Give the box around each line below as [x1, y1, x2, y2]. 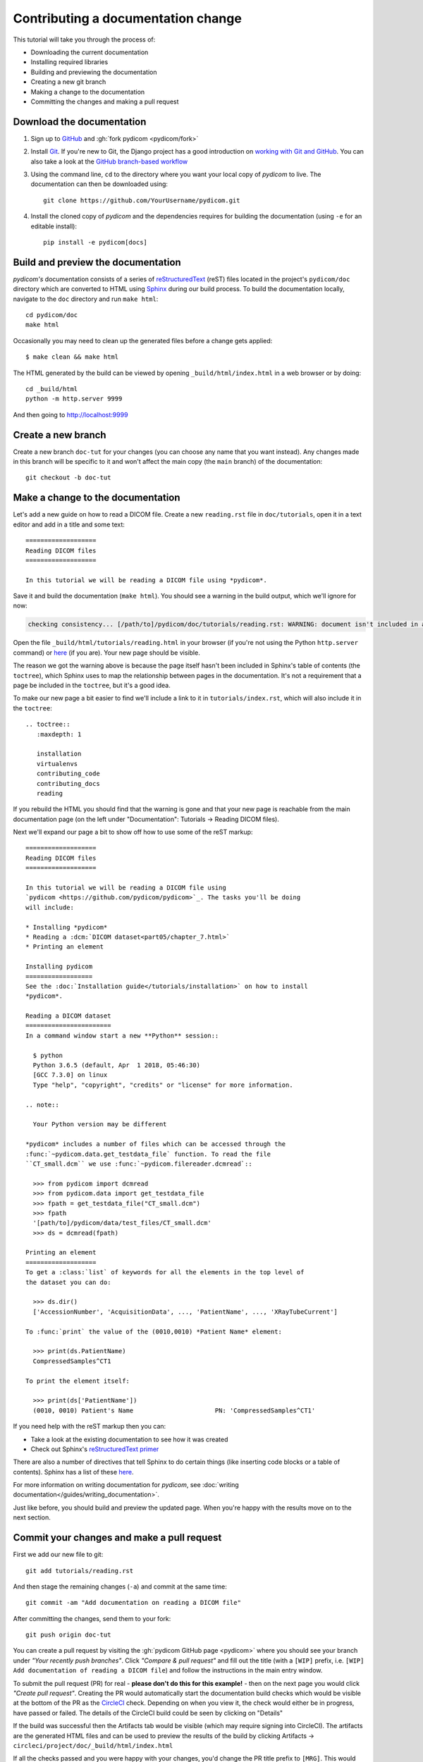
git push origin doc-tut [25, 1631, 111, 1639]
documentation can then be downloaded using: [30, 180, 168, 188]
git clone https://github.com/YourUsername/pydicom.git [43, 196, 240, 204]
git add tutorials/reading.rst [25, 1567, 134, 1575]
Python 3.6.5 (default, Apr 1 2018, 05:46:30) [32, 1061, 201, 1069]
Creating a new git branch [30, 78, 106, 86]
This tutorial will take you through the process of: [13, 35, 156, 44]
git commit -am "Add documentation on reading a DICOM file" [25, 1598, 241, 1607]
